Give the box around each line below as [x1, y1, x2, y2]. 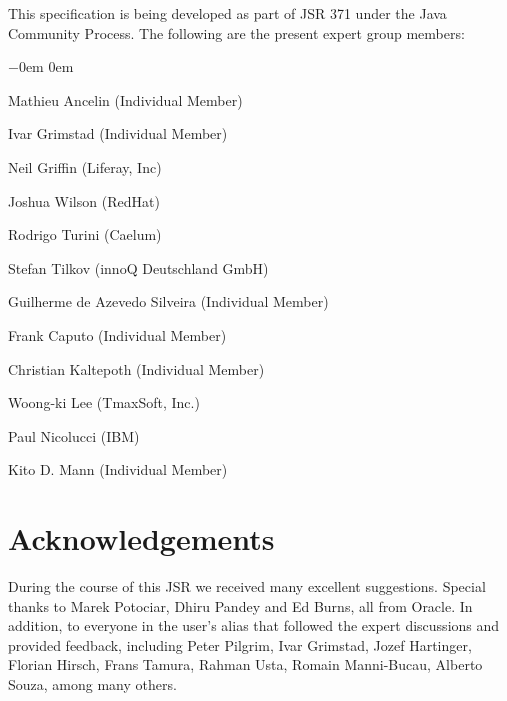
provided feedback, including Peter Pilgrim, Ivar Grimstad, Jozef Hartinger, [8, 634, 472, 655]
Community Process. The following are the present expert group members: [8, 22, 465, 43]
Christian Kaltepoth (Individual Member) [8, 358, 265, 379]
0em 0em [18, 56, 74, 77]
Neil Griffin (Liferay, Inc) [8, 156, 162, 177]
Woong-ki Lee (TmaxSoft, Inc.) [8, 392, 200, 413]
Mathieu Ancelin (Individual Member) [8, 89, 243, 110]
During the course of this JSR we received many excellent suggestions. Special [8, 576, 486, 597]
